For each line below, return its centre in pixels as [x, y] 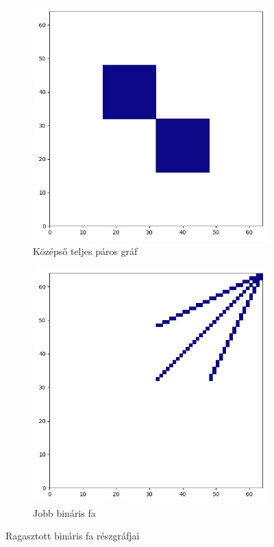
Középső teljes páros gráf [85, 251]
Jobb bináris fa [64, 512]
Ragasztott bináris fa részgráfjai [73, 536]
